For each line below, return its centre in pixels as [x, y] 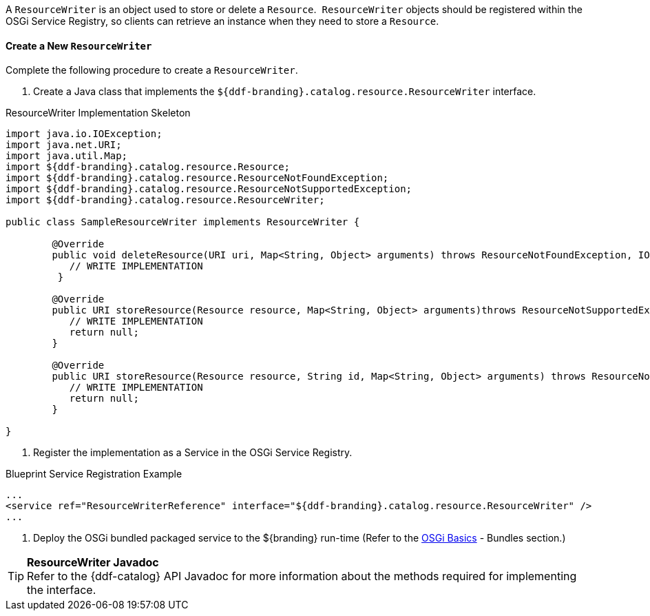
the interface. [62, 590]
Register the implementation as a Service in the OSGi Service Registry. [193, 453]
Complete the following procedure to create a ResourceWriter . [152, 70]
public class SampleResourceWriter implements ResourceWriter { [183, 222]
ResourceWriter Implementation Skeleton [98, 113]
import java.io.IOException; [84, 134]
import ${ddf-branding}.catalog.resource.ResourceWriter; [165, 200]
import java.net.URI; [64, 145]
